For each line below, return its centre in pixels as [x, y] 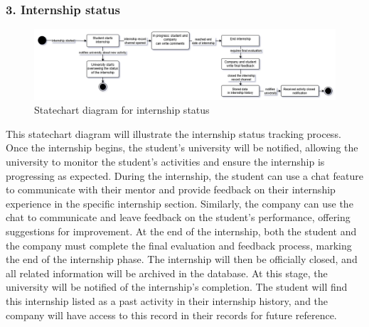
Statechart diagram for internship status [122, 110]
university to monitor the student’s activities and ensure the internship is [165, 161]
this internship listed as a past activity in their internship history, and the [167, 300]
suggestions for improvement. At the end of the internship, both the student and [181, 231]
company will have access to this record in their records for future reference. [171, 315]
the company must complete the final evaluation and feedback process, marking [179, 245]
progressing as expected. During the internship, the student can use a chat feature [184, 175]
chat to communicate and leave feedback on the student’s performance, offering [178, 217]
